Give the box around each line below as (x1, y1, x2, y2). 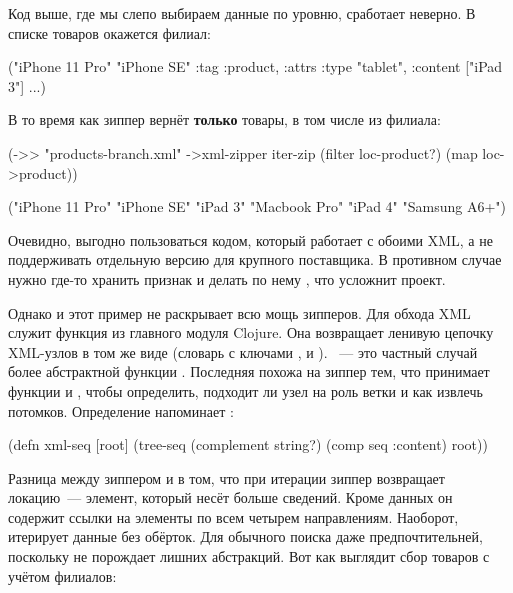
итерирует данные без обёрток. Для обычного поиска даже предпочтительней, (8, 526, 483, 547)
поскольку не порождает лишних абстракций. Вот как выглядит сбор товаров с (8, 546, 490, 567)
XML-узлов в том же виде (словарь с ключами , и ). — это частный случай (8, 341, 478, 362)
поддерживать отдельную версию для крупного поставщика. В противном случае (8, 249, 502, 270)
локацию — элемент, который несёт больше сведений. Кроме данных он (8, 487, 453, 508)
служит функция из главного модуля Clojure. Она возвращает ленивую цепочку (8, 322, 494, 343)
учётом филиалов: (8, 565, 117, 586)
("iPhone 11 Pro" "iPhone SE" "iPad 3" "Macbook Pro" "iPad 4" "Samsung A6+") (8, 196, 507, 217)
